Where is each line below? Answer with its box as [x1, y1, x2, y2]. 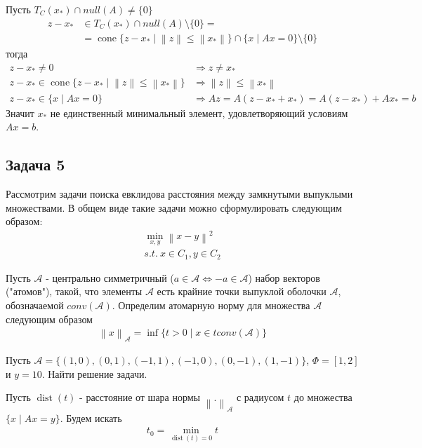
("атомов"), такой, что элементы [6, 284, 143, 299]
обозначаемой [6, 297, 64, 312]
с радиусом [236, 390, 284, 405]
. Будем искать [60, 410, 122, 425]
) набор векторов [248, 270, 320, 285]
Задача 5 [6, 154, 65, 175]
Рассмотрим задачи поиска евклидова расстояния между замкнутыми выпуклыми [6, 186, 353, 201]
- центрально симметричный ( [46, 270, 174, 285]
